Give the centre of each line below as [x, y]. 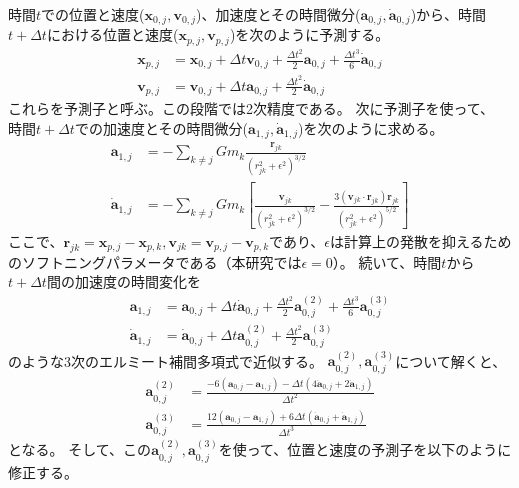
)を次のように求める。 [371, 127]
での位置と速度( [93, 14]
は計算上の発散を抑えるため [421, 241]
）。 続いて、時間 [387, 261]
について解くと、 [451, 360]
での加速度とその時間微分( [161, 127]
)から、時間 [448, 14]
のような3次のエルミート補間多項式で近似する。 [165, 360]
